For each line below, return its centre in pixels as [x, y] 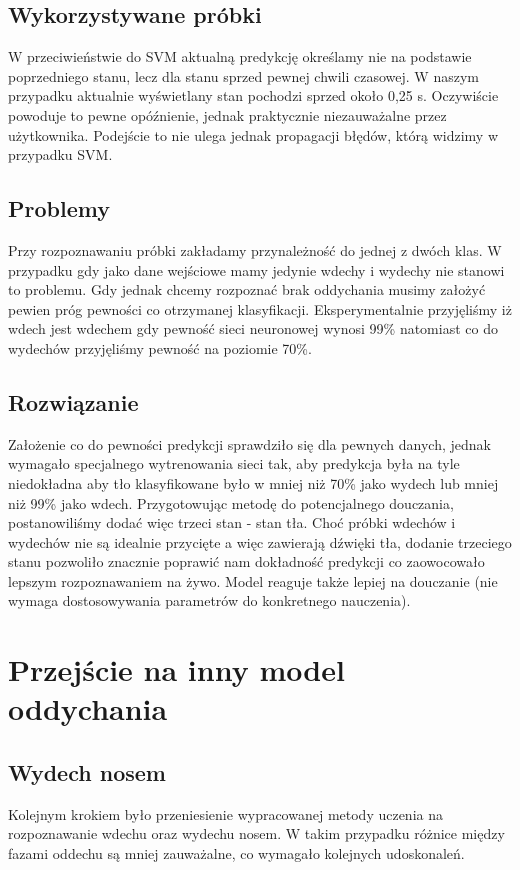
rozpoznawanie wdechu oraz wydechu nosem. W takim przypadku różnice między [256, 833]
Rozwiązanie [73, 401]
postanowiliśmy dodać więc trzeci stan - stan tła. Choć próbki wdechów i [232, 522]
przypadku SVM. [60, 154]
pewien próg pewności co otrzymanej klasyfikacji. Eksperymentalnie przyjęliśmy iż [260, 308]
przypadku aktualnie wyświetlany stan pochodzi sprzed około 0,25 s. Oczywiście [253, 95]
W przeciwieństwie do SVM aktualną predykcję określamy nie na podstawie [240, 56]
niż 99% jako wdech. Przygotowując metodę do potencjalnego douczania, [231, 502]
